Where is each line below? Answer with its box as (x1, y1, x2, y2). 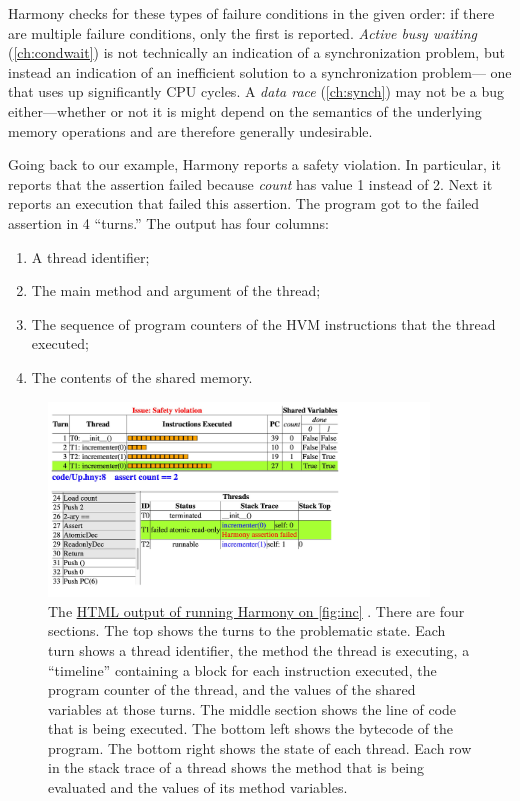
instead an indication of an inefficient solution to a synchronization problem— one (8, 61, 512, 82)
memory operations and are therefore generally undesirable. (8, 120, 373, 141)
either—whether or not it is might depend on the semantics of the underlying (8, 100, 482, 121)
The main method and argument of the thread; (31, 280, 321, 301)
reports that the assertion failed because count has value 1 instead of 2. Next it (8, 173, 493, 194)
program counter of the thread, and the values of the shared (48, 679, 416, 700)
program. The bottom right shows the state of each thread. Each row (48, 737, 472, 758)
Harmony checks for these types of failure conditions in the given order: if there (8, 3, 495, 23)
